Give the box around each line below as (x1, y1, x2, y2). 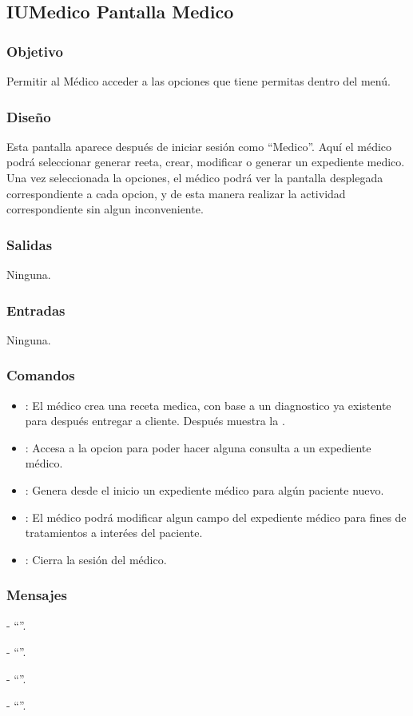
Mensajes (6, 585, 67, 605)
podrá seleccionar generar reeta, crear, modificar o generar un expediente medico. (6, 153, 405, 170)
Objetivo (6, 41, 63, 61)
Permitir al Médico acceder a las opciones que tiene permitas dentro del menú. (6, 73, 391, 89)
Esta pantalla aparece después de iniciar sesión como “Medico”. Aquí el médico (6, 137, 392, 154)
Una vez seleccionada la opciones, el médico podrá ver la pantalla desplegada (6, 169, 383, 185)
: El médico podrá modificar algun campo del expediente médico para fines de (25, 508, 407, 525)
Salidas (6, 234, 53, 254)
